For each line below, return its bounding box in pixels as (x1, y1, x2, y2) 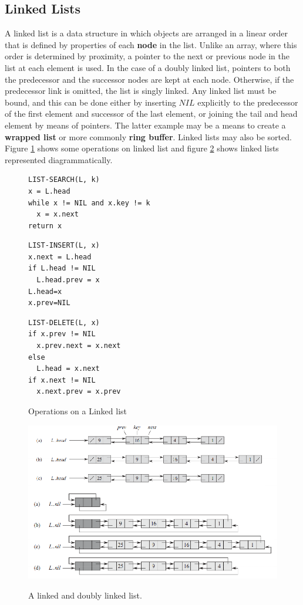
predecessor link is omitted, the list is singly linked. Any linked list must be (5, 85, 277, 97)
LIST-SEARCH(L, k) (28, 175, 100, 184)
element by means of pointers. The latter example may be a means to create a (5, 119, 286, 131)
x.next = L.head (28, 252, 92, 261)
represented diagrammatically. (5, 153, 113, 165)
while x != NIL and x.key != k (28, 198, 150, 207)
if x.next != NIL (28, 376, 96, 384)
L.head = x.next (36, 364, 100, 373)
